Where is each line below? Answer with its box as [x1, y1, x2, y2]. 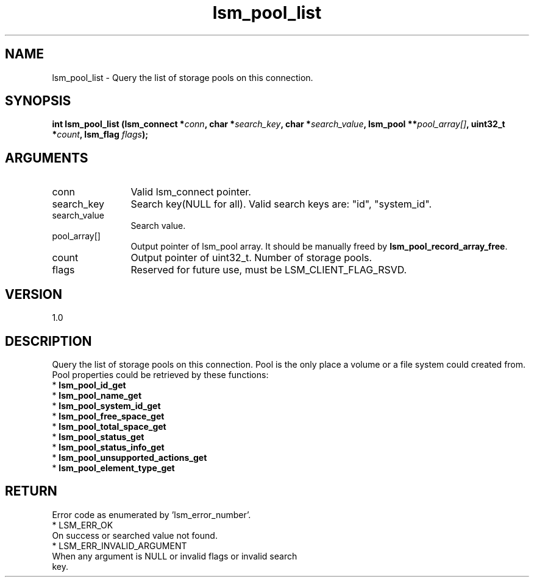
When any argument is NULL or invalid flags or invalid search [52, 550, 297, 561]
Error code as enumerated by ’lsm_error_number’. [52, 509, 251, 520]
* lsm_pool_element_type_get [52, 462, 175, 473]
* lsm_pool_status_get [52, 431, 144, 442]
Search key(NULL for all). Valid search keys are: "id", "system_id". [130, 198, 432, 211]
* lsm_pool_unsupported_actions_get [52, 452, 207, 463]
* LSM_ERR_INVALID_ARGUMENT [52, 540, 187, 551]
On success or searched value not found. [52, 530, 218, 541]
